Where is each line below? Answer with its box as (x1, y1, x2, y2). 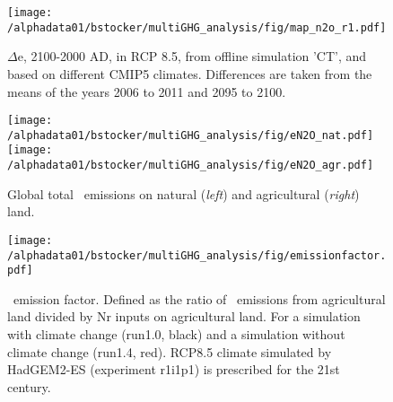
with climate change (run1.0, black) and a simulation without (7, 325, 345, 344)
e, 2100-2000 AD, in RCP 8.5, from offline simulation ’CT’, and (17, 47, 367, 66)
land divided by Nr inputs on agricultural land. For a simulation (7, 307, 361, 326)
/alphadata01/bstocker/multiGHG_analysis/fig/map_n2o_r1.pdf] (7, 21, 387, 34)
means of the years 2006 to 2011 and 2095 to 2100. (7, 82, 286, 100)
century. (7, 377, 51, 396)
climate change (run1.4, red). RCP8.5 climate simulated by (7, 342, 332, 361)
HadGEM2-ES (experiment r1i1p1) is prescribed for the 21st (7, 360, 340, 379)
